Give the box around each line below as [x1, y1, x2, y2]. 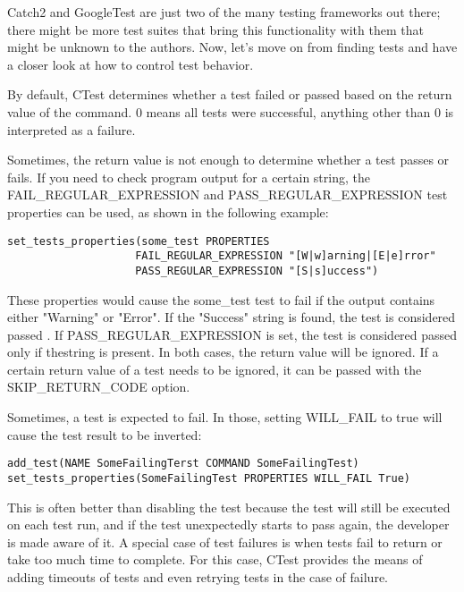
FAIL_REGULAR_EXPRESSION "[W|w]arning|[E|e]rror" [135, 249, 436, 263]
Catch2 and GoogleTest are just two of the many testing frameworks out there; [7, 3, 441, 21]
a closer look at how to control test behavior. [7, 55, 254, 73]
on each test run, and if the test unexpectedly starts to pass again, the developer [7, 515, 450, 534]
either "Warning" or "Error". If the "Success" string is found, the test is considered [7, 308, 456, 326]
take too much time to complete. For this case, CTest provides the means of [7, 550, 423, 569]
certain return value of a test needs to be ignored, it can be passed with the [7, 359, 422, 378]
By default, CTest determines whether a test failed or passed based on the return [7, 85, 452, 104]
